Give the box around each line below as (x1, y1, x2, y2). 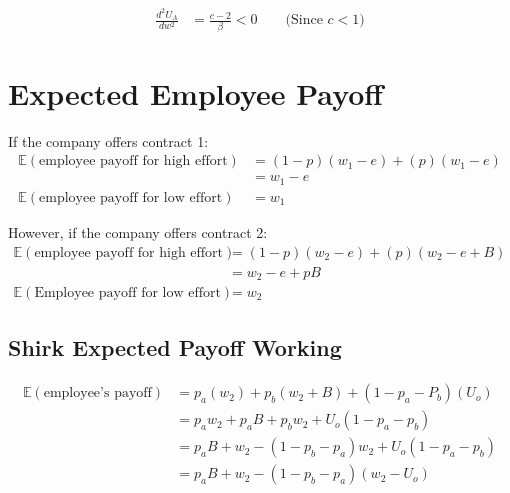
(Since (285, 13, 323, 28)
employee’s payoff (43, 386, 152, 401)
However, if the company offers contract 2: (8, 221, 268, 242)
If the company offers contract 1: (8, 130, 209, 151)
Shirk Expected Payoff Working (8, 332, 342, 363)
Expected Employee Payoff (8, 72, 384, 113)
